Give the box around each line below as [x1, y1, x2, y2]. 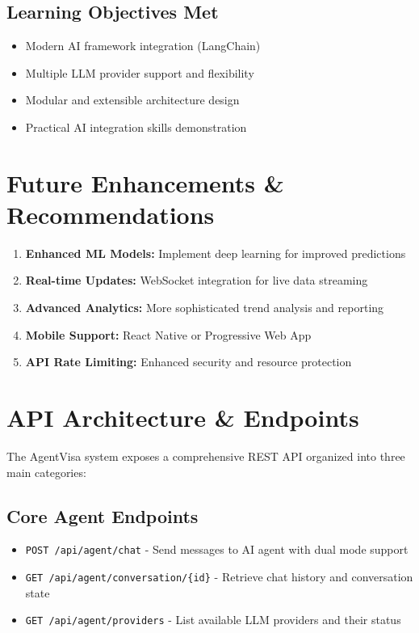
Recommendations [6, 197, 215, 230]
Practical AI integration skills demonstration [25, 118, 247, 135]
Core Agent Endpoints [6, 503, 199, 528]
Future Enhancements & [6, 166, 284, 199]
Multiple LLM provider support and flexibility [25, 64, 254, 81]
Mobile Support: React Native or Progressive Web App [25, 326, 312, 343]
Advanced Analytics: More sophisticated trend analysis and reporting [25, 299, 384, 316]
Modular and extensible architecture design [25, 91, 240, 108]
